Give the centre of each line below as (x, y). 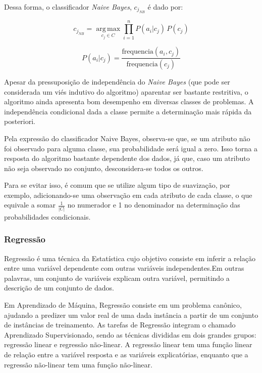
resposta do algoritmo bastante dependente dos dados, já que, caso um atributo (127, 158)
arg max (108, 29)
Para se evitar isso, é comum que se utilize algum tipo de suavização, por (117, 185)
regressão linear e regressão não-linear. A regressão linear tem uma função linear (128, 344)
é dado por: (165, 7)
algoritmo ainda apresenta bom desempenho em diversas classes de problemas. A (129, 101)
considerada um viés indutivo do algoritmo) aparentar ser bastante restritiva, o (126, 91)
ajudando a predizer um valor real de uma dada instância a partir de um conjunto (131, 315)
